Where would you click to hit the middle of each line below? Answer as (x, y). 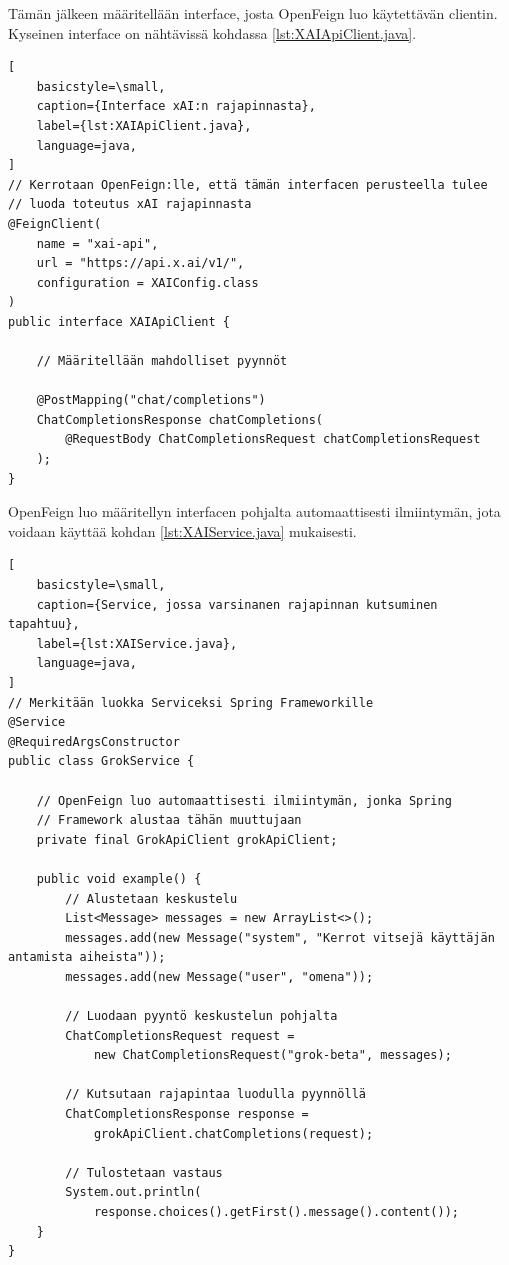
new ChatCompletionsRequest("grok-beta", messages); (272, 1055)
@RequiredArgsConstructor (94, 741)
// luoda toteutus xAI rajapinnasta (130, 204)
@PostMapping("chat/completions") (151, 400)
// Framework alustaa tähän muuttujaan (169, 820)
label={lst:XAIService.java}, (137, 643)
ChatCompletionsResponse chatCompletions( (179, 419)
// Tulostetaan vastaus (144, 1172)
